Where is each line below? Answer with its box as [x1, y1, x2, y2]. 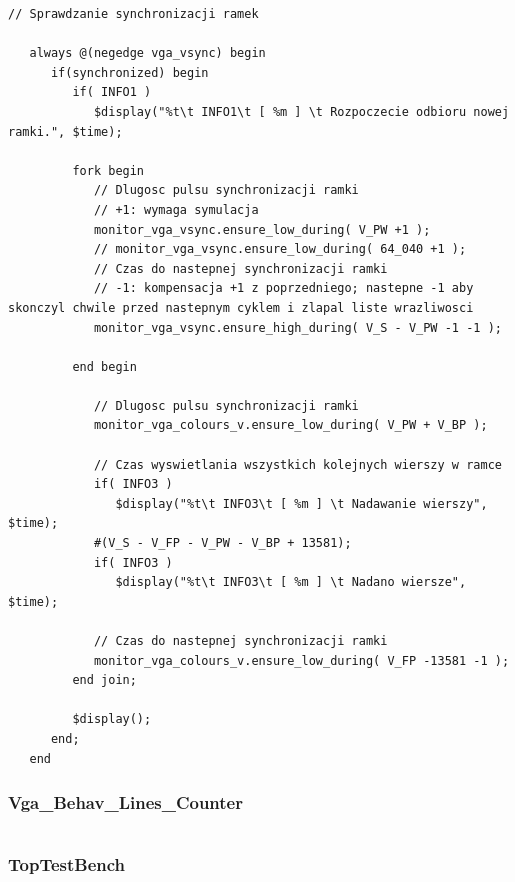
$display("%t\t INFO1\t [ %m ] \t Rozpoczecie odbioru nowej [93, 104, 510, 119]
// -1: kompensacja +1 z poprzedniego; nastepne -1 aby [93, 281, 474, 296]
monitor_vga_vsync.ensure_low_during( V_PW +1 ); [93, 222, 431, 237]
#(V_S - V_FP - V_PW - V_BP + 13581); [93, 536, 352, 551]
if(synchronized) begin [50, 65, 209, 80]
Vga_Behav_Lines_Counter [8, 790, 243, 815]
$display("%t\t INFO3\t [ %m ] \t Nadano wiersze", [115, 575, 467, 590]
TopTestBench [8, 852, 125, 877]
